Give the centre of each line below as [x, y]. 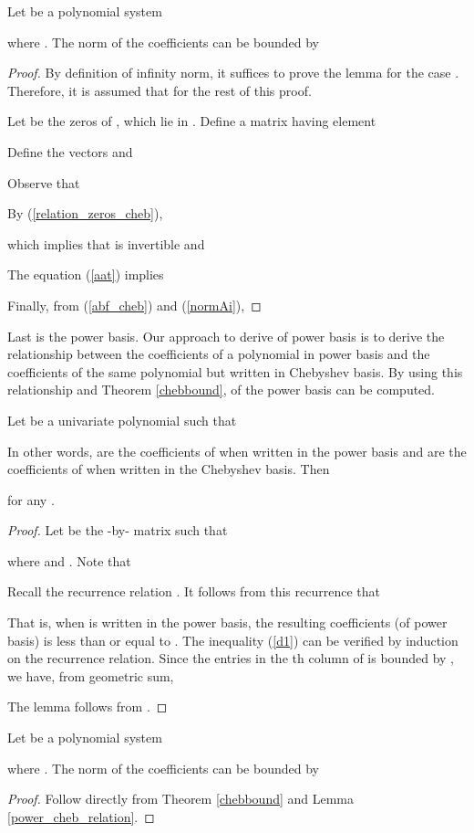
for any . [31, 499]
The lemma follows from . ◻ [88, 706]
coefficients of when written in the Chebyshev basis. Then [169, 469]
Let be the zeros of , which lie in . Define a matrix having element [192, 121]
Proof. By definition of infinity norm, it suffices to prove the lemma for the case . [233, 73]
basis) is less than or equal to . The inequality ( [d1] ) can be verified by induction [233, 640]
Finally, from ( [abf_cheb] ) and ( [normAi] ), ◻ [134, 305]
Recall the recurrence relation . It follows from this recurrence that [194, 591]
